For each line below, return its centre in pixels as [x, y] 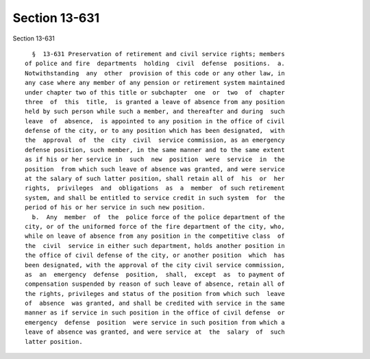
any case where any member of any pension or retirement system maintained [155, 83]
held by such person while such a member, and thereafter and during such [155, 112]
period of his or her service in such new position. [115, 208]
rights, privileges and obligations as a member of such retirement [155, 188]
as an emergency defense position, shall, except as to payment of [155, 274]
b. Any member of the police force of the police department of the [158, 217]
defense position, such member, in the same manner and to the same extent [155, 150]
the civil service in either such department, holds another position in [155, 246]
